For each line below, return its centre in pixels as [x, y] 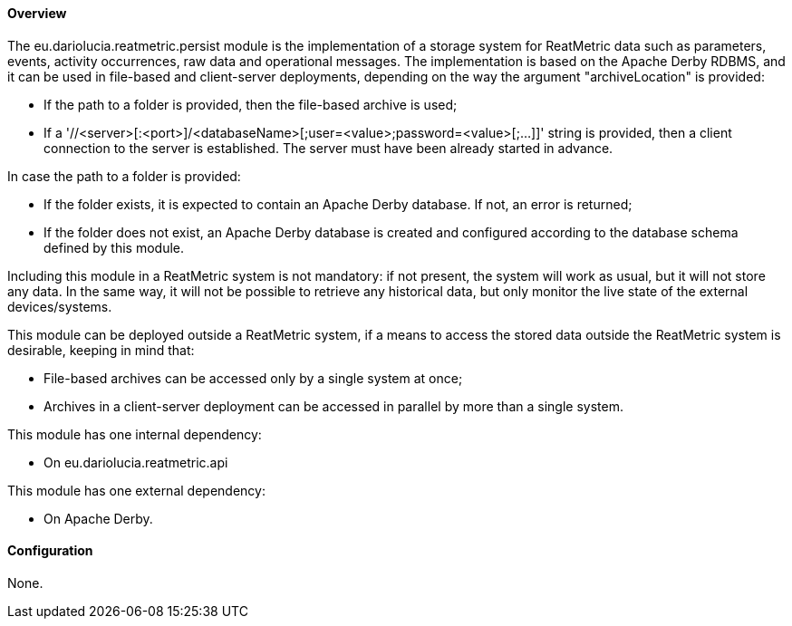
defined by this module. [114, 247]
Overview [37, 13]
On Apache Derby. [98, 518]
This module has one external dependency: [136, 490]
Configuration [50, 551]
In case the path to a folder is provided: [124, 176]
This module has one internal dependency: [135, 434]
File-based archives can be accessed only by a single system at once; [253, 378]
